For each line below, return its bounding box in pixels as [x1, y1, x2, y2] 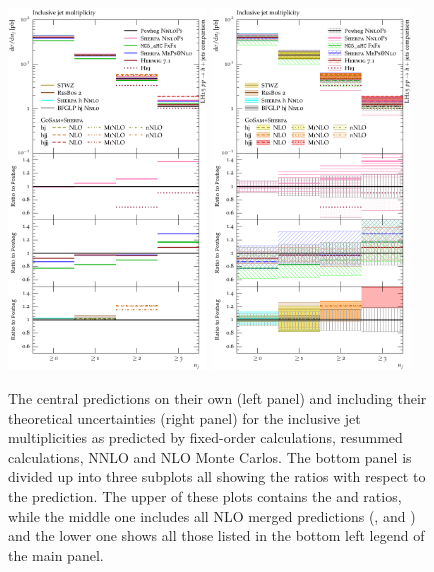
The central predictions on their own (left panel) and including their [8, 388, 427, 409]
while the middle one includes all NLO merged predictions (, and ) [8, 505, 416, 526]
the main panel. [8, 544, 104, 565]
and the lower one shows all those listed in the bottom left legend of [8, 525, 425, 546]
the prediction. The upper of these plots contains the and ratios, [8, 485, 402, 506]
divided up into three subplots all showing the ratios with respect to [8, 466, 426, 487]
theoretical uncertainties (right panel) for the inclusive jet [8, 407, 361, 428]
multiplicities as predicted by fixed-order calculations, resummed [8, 427, 403, 448]
